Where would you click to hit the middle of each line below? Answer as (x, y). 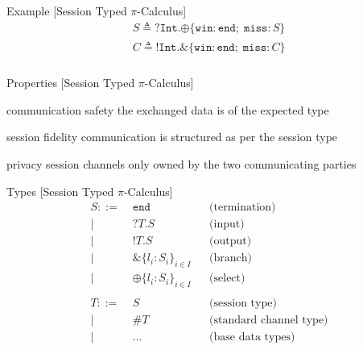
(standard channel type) (269, 321)
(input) (227, 225)
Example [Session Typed (67, 10)
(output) (231, 242)
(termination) (243, 208)
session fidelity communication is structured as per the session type (172, 137)
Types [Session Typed (60, 191)
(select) (227, 279)
